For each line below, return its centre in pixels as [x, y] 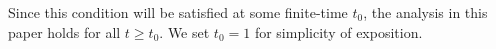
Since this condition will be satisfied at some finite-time [178, 12]
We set [188, 31]
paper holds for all [64, 31]
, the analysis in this [425, 12]
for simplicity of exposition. [338, 31]
